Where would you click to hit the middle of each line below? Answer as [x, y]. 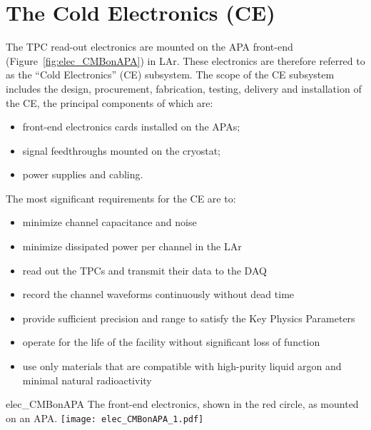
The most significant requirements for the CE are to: [121, 198]
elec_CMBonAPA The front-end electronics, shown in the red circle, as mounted [182, 404]
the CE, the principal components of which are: [110, 102]
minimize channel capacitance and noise [110, 222]
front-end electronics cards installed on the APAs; [131, 127]
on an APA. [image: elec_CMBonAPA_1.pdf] [105, 418]
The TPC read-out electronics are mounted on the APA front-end [149, 47]
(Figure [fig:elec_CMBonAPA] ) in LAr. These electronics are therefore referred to [185, 60]
